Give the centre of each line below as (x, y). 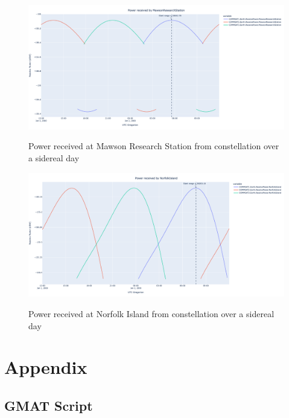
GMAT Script (49, 405)
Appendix (46, 367)
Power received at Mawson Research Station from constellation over (154, 146)
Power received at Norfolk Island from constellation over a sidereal (151, 313)
